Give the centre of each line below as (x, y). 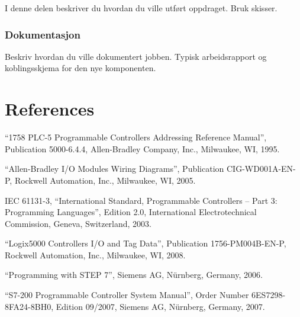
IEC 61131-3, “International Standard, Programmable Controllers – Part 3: (141, 200)
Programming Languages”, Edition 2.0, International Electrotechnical (131, 212)
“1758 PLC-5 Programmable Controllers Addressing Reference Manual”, (136, 137)
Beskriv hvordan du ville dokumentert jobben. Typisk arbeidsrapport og (136, 56)
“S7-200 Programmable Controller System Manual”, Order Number (127, 295)
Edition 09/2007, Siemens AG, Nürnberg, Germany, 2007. (160, 306)
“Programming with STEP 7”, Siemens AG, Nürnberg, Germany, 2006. (134, 275)
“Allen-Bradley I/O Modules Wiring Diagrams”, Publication (114, 169)
